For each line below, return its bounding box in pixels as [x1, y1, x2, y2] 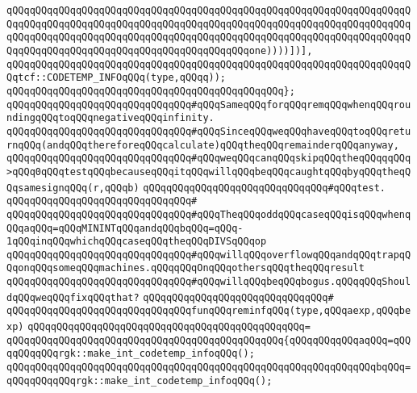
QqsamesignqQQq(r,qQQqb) [6, 182, 140, 194]
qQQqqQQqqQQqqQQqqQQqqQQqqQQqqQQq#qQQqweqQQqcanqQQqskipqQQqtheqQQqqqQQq [6, 153, 411, 165]
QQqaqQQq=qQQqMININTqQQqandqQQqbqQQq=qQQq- [6, 222, 244, 234]
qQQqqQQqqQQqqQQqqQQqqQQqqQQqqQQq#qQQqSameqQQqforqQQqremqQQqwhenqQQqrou [6, 98, 411, 111]
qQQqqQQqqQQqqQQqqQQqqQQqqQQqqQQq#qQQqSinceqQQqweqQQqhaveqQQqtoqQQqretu [6, 125, 411, 137]
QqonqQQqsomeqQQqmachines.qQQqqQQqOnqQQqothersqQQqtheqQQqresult [6, 262, 365, 274]
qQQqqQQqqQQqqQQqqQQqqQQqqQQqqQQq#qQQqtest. [143, 182, 386, 194]
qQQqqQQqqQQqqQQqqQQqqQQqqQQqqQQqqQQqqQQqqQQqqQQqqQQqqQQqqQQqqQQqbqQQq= [6, 362, 411, 374]
